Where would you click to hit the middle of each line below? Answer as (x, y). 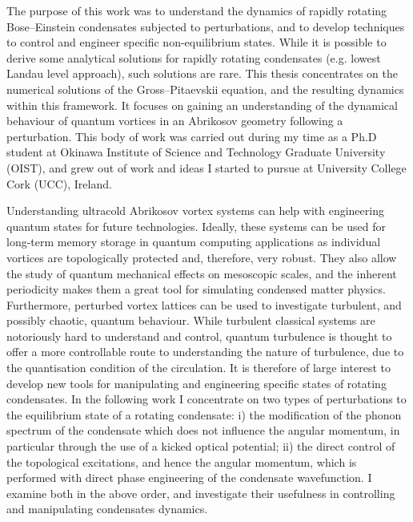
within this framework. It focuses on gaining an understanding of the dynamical (202, 105)
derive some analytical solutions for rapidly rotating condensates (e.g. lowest (194, 57)
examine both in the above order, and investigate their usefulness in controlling (201, 493)
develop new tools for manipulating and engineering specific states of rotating (196, 383)
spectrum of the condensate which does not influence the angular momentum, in (203, 430)
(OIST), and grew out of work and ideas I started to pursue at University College (206, 167)
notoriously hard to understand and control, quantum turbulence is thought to (199, 336)
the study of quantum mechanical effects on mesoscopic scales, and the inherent (202, 273)
